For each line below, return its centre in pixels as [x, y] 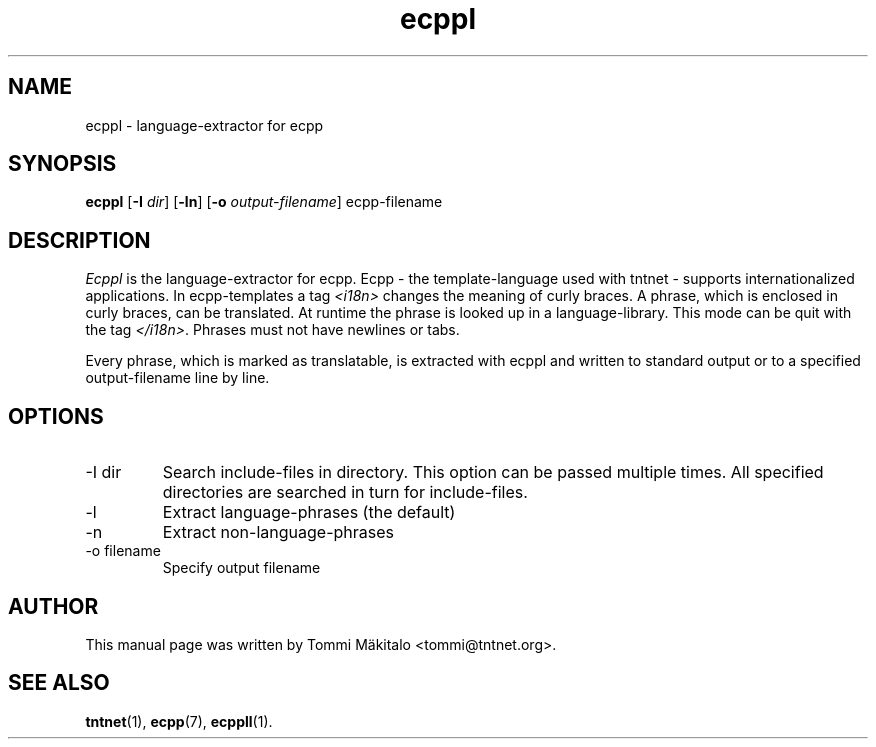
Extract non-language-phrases [278, 532]
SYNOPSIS [62, 164]
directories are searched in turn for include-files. [345, 492]
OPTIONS [56, 416]
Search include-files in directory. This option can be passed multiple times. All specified [493, 472]
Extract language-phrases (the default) [309, 512]
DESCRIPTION [79, 240]
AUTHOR [53, 606]
